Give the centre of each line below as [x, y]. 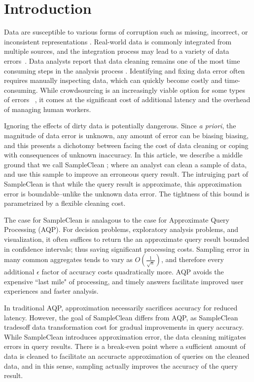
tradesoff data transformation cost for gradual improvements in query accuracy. [124, 327]
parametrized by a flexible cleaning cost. [65, 203]
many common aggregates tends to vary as [68, 259]
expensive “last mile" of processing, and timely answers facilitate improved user [124, 281]
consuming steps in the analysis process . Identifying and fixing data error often [125, 70]
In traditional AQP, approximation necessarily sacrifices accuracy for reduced [121, 307]
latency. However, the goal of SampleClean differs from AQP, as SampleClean [121, 317]
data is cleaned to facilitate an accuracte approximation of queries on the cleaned [127, 356]
